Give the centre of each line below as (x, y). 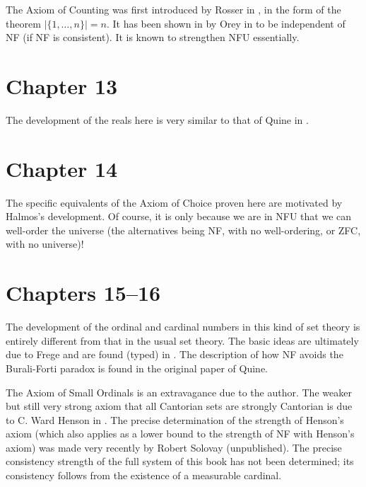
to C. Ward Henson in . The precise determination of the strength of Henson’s (175, 419)
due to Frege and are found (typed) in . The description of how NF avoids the (175, 354)
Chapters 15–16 (83, 293)
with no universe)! (45, 244)
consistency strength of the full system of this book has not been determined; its (180, 461)
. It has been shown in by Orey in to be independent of (226, 23)
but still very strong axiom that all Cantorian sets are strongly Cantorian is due (179, 406)
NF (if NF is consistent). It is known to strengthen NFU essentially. (153, 37)
